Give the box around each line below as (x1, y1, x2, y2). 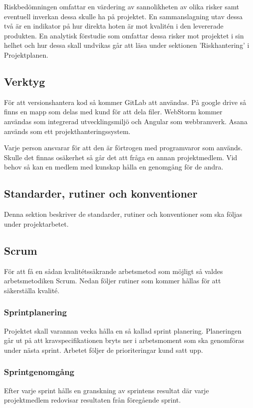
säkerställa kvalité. (4, 285, 59, 295)
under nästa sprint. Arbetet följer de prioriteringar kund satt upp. (4, 344, 203, 355)
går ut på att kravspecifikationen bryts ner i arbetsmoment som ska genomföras (4, 335, 245, 345)
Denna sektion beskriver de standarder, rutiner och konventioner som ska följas (4, 209, 243, 219)
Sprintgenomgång (4, 366, 75, 378)
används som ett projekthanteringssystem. (4, 126, 131, 136)
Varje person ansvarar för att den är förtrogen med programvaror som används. (4, 142, 243, 153)
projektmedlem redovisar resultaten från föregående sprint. (4, 395, 181, 405)
